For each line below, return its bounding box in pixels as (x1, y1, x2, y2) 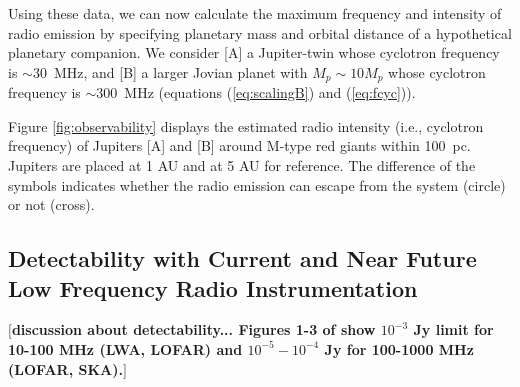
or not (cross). (8, 194, 95, 215)
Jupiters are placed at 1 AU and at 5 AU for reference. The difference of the (8, 155, 476, 176)
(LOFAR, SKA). (8, 358, 123, 379)
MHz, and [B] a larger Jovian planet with (53, 61, 308, 82)
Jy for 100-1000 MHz (324, 338, 474, 359)
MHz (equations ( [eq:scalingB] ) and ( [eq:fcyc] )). (124, 82, 416, 103)
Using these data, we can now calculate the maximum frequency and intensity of (8, 3, 502, 23)
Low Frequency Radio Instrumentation (8, 272, 418, 303)
